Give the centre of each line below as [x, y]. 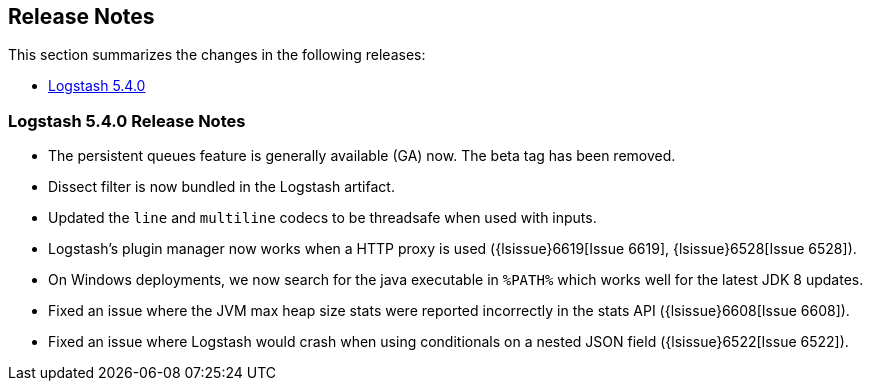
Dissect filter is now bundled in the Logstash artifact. [221, 187]
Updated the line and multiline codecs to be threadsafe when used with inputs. [322, 218]
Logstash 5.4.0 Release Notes [127, 120]
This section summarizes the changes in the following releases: [217, 55]
